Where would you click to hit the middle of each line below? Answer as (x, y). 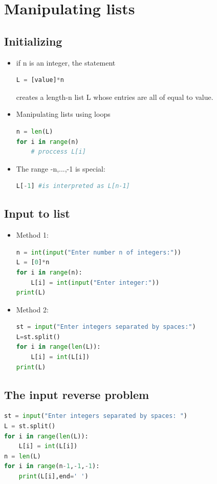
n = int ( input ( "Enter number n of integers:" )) (99, 252)
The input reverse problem (77, 394)
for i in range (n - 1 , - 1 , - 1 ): (52, 466)
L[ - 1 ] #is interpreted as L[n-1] (73, 186)
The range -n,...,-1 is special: (61, 168)
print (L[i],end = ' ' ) (53, 477)
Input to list (37, 213)
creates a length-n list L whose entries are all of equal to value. (115, 97)
